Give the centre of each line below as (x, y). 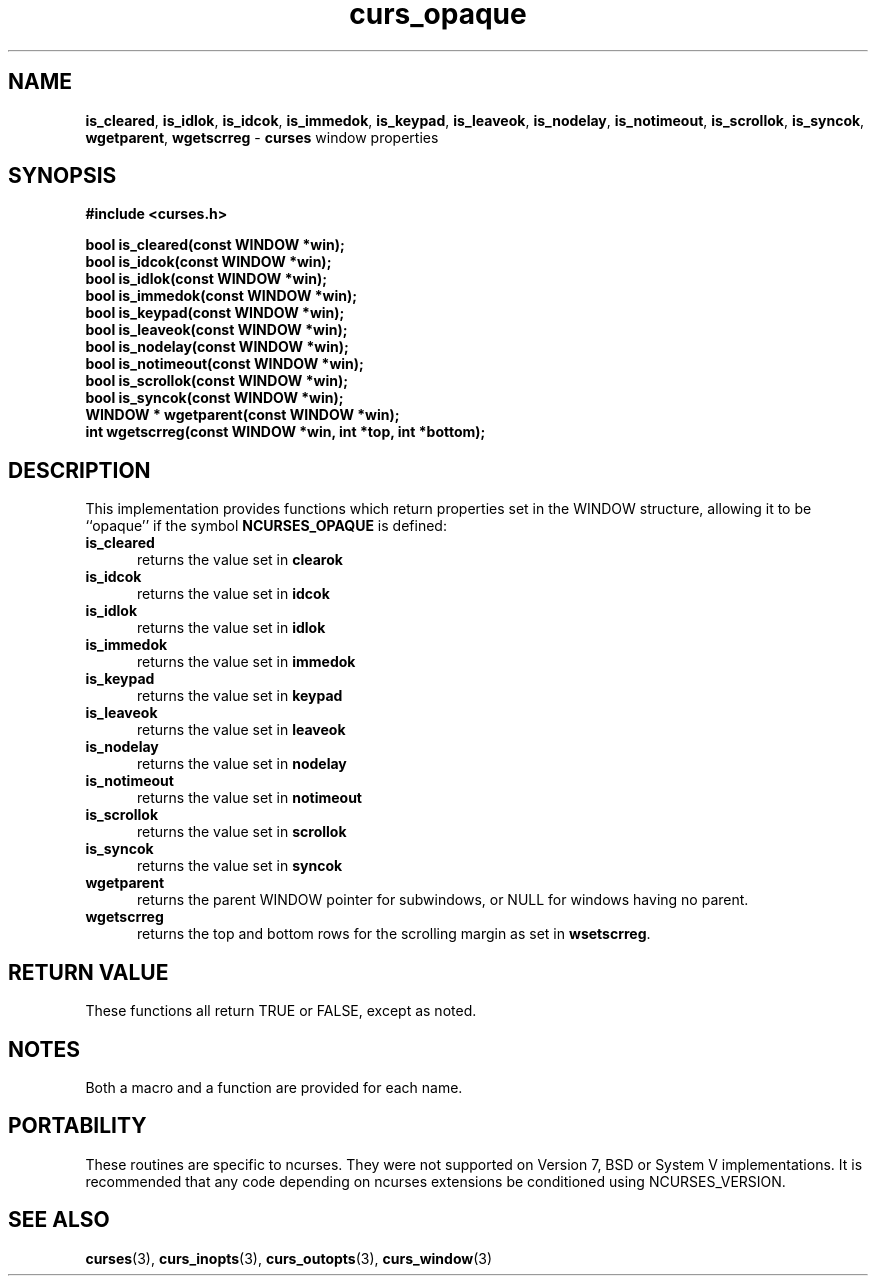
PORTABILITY (77, 1126)
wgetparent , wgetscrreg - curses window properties (262, 137)
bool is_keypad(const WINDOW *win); (215, 313)
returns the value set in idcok (233, 594)
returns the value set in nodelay (242, 764)
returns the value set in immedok (246, 662)
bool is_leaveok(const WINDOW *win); (216, 330)
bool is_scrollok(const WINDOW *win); (216, 381)
